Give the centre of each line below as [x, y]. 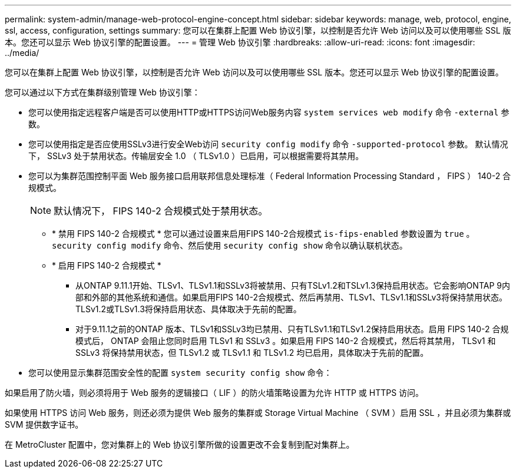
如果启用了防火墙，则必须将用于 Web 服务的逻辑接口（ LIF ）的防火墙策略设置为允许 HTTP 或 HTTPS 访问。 [214, 393]
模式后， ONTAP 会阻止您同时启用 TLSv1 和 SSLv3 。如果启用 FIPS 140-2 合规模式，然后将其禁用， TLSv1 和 [286, 341]
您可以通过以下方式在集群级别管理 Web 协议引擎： [102, 92]
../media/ [22, 53]
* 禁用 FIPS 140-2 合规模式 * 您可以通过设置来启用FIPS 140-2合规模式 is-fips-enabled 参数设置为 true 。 [263, 234]
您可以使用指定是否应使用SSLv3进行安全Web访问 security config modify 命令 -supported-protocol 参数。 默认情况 [268, 144]
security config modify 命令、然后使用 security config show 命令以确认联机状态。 [230, 245]
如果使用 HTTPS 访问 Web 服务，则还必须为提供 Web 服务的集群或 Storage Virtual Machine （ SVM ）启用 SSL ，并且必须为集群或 [258, 413]
